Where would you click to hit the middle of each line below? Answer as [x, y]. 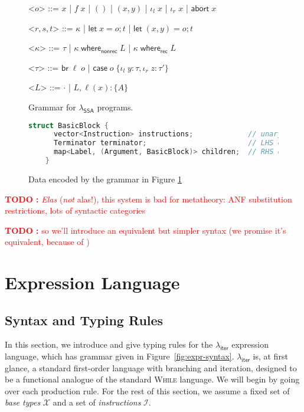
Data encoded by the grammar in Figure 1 [105, 179]
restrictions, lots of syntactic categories [75, 210]
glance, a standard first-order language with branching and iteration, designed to [151, 367]
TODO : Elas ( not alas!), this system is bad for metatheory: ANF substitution [148, 199]
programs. [115, 107]
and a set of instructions [97, 402]
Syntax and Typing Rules [84, 320]
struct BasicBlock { [69, 125]
